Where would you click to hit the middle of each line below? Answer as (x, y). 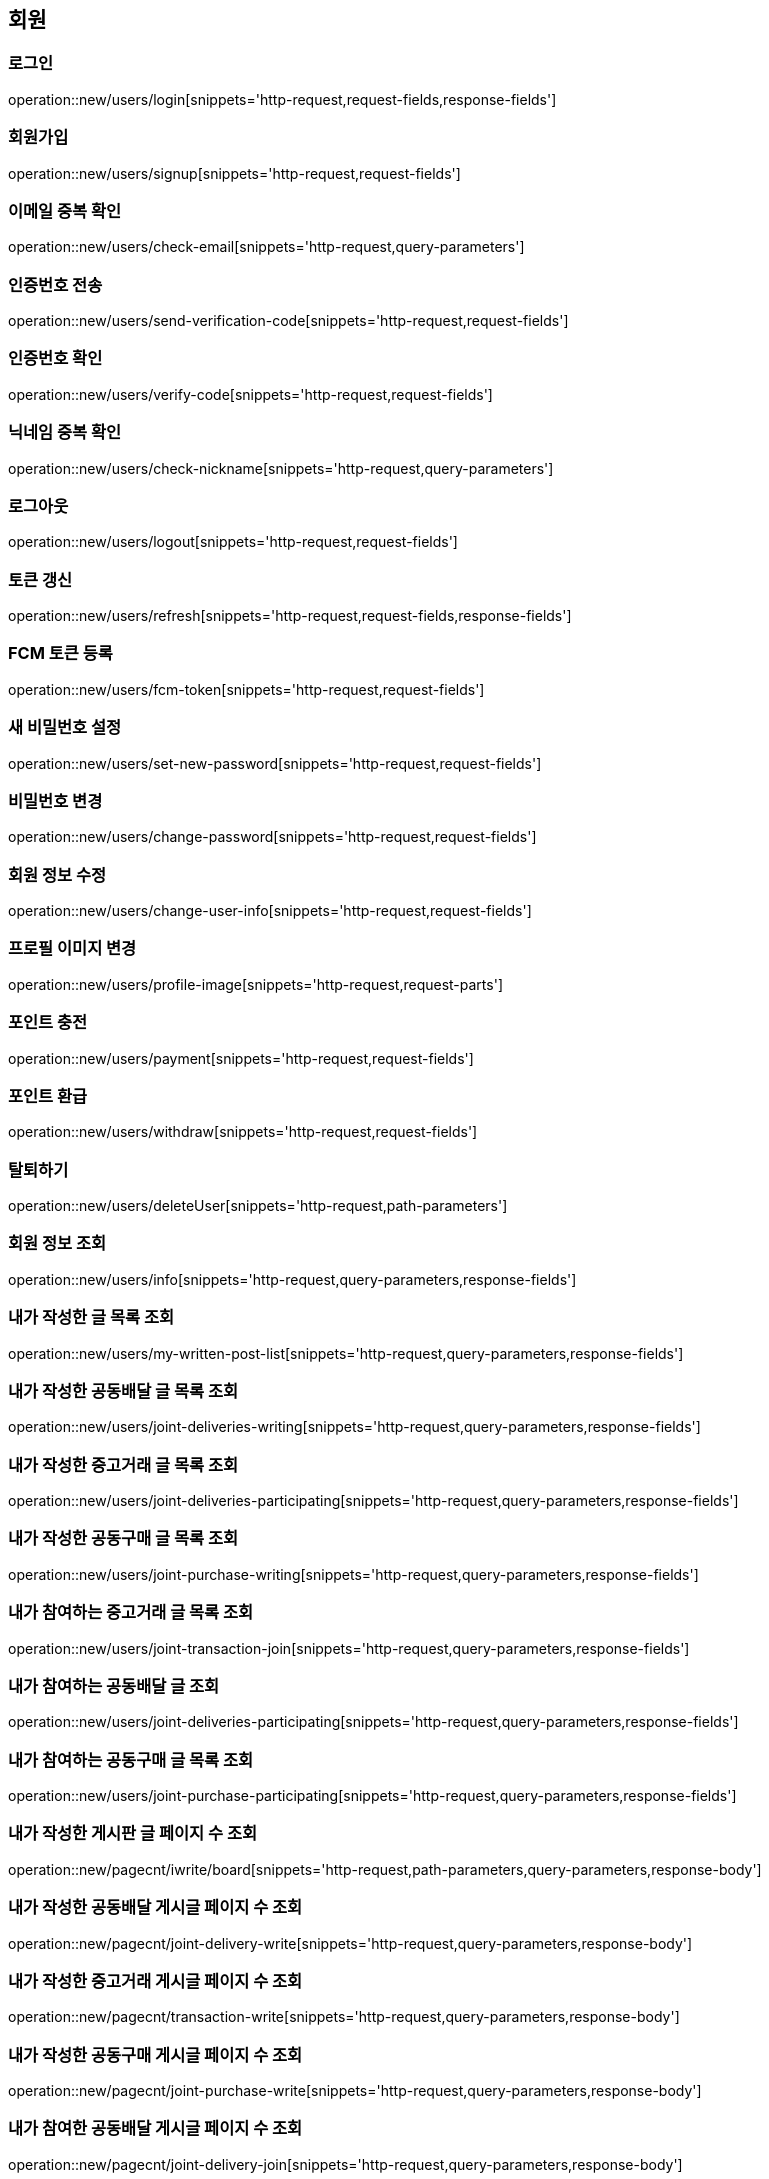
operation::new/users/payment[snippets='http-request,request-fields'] (241, 1058)
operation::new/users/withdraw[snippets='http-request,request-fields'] (243, 1132)
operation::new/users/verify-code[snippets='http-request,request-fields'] (250, 394)
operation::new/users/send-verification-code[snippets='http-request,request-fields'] (288, 321)
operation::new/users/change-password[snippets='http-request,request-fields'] (272, 837)
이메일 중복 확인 (65, 210)
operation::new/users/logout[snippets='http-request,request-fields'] (233, 542)
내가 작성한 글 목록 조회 (91, 1317)
